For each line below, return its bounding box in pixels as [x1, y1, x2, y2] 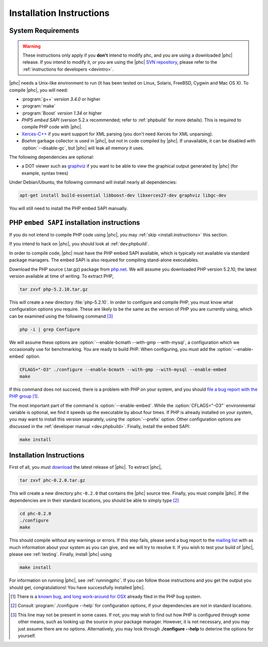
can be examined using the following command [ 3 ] [9, 313, 113, 319]
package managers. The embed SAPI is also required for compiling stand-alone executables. [9, 257, 200, 263]
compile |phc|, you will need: [9, 87, 68, 93]
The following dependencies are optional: [9, 154, 94, 160]
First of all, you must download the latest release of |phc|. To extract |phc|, [9, 464, 162, 470]
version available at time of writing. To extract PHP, [9, 273, 114, 279]
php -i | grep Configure [19, 326, 80, 332]
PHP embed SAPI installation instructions [9, 218, 140, 226]
